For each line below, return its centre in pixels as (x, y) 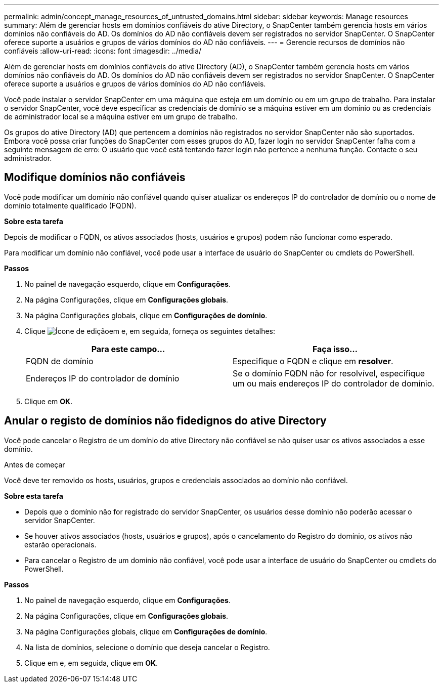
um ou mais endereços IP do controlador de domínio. (334, 383)
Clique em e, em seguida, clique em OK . (91, 663)
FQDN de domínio (60, 361)
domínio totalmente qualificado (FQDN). (70, 205)
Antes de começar (35, 464)
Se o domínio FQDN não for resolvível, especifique (329, 373)
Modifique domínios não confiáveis (95, 178)
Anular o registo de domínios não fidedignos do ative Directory (165, 421)
